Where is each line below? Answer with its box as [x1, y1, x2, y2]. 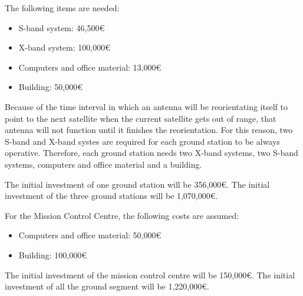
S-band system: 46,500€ [18, 21, 105, 34]
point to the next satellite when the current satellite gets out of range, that [5, 112, 276, 124]
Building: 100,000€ [18, 248, 87, 261]
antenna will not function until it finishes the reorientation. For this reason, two [5, 124, 293, 136]
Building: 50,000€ [18, 81, 83, 93]
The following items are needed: [5, 2, 120, 14]
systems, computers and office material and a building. [5, 158, 202, 170]
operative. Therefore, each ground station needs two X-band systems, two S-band [5, 147, 298, 159]
